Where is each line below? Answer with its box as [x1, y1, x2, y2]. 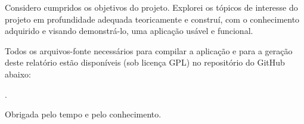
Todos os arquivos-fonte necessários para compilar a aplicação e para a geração [5, 44, 293, 57]
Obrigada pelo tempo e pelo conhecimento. [5, 108, 162, 120]
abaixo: [5, 67, 31, 80]
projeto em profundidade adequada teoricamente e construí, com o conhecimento [5, 13, 300, 25]
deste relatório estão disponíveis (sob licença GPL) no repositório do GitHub [5, 56, 285, 69]
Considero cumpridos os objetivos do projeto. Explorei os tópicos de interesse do [5, 1, 298, 13]
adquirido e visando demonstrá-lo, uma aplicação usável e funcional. [5, 24, 253, 37]
